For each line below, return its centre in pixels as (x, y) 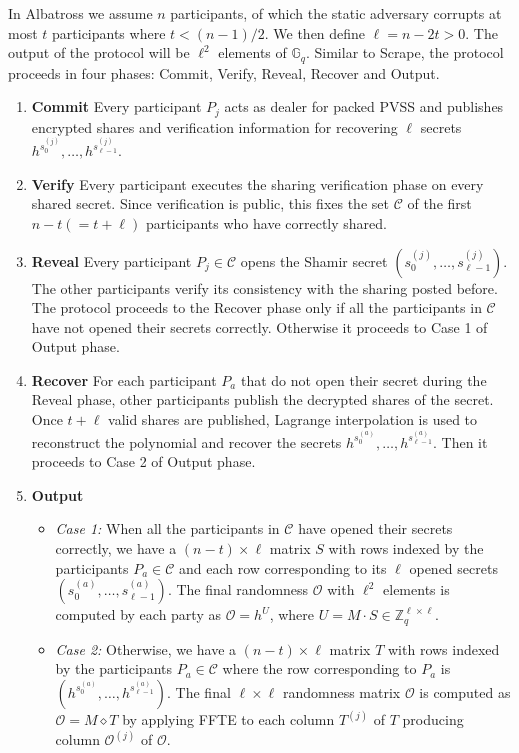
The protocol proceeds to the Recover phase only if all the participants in (256, 307)
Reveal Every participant (111, 260)
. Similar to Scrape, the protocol (404, 52)
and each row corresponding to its (283, 567)
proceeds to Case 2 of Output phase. (143, 461)
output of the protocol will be (99, 52)
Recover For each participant (124, 379)
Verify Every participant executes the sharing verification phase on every (257, 183)
